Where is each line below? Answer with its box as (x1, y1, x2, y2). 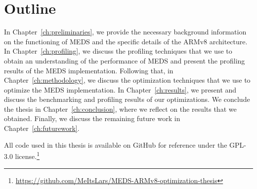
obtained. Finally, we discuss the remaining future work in (4, 113, 180, 124)
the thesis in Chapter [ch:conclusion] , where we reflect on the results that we (4, 103, 237, 114)
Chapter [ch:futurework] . (4, 123, 80, 133)
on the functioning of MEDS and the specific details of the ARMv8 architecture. (4, 36, 248, 46)
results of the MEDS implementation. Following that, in (4, 65, 173, 75)
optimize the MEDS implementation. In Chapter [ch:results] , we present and (4, 84, 237, 94)
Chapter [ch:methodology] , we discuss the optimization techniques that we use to (4, 75, 251, 85)
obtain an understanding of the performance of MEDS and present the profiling (4, 55, 245, 65)
